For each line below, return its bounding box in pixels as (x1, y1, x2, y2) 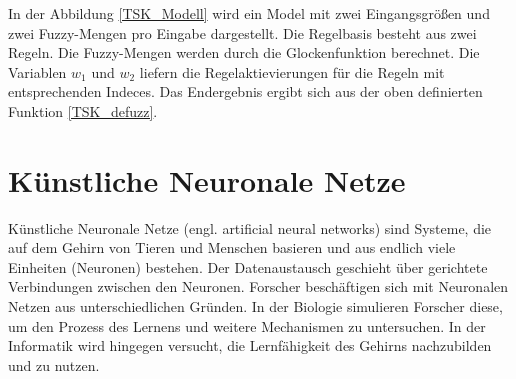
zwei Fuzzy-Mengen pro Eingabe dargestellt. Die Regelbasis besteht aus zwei (8, 22, 477, 43)
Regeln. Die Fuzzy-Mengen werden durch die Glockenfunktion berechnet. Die (8, 42, 480, 63)
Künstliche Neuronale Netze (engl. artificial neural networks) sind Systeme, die (8, 217, 492, 238)
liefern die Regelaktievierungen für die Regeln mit (139, 61, 445, 82)
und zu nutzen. (8, 354, 100, 375)
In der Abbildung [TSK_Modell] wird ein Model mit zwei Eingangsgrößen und (8, 3, 490, 23)
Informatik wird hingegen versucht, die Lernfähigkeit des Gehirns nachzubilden (8, 335, 492, 356)
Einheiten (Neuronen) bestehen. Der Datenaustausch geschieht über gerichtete (8, 256, 488, 277)
